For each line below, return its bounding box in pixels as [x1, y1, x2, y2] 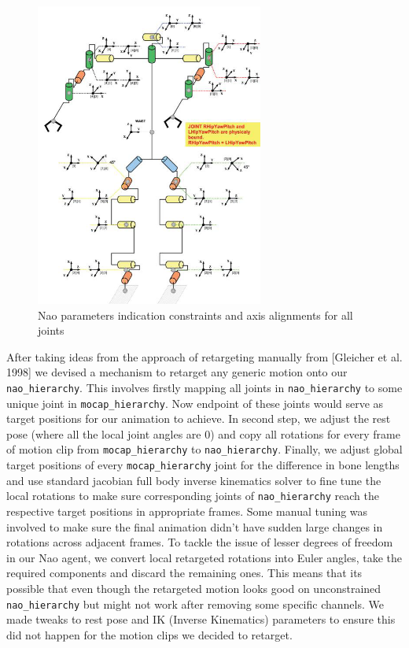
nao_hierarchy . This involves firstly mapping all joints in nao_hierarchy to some [6, 379, 403, 395]
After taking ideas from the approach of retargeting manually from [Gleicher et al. [6, 348, 403, 365]
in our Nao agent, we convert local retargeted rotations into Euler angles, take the [6, 549, 403, 565]
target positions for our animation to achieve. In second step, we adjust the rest [6, 410, 391, 427]
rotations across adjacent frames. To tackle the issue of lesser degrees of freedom [6, 534, 393, 550]
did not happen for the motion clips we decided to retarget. [6, 626, 293, 642]
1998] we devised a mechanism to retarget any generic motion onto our [6, 364, 348, 380]
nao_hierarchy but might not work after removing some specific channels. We [6, 595, 384, 612]
